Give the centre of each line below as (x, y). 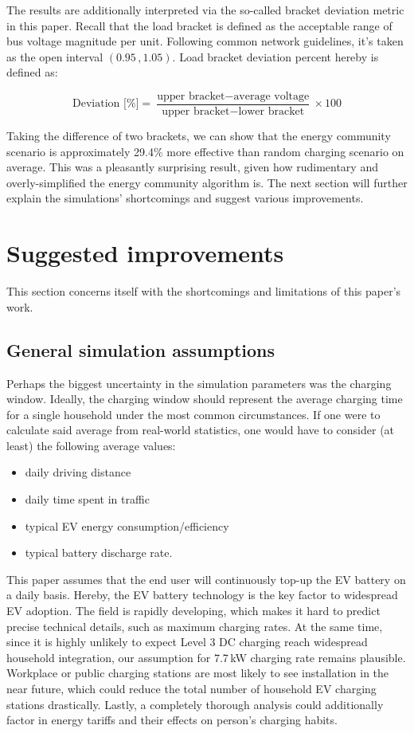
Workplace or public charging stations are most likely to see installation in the (198, 673)
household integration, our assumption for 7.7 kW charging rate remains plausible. (206, 657)
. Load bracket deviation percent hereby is (275, 56)
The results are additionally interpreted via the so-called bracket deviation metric (205, 10)
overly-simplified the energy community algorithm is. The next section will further (207, 182)
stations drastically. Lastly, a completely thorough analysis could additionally (195, 704)
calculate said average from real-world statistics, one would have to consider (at (201, 430)
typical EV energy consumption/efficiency (127, 525)
